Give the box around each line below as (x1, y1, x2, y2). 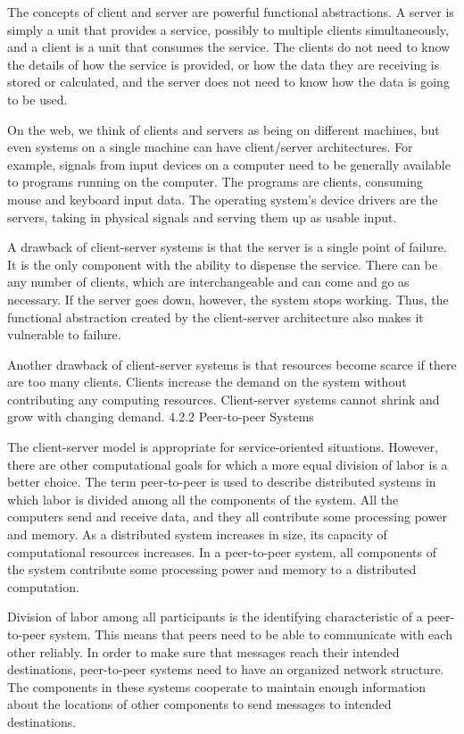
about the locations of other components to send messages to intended (7, 695, 392, 713)
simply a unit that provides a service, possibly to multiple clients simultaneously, (7, 20, 449, 38)
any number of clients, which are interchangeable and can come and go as (7, 272, 410, 291)
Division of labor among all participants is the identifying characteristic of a (7, 607, 423, 626)
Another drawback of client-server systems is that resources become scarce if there (7, 354, 457, 373)
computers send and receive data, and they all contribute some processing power (7, 507, 447, 526)
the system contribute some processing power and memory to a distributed (7, 560, 417, 579)
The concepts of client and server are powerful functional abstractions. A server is (7, 3, 454, 21)
